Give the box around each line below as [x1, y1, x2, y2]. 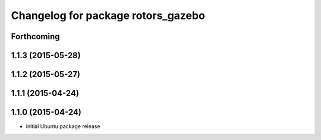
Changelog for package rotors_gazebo [11, 9, 205, 22]
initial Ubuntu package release [26, 123, 100, 130]
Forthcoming [11, 31, 60, 42]
